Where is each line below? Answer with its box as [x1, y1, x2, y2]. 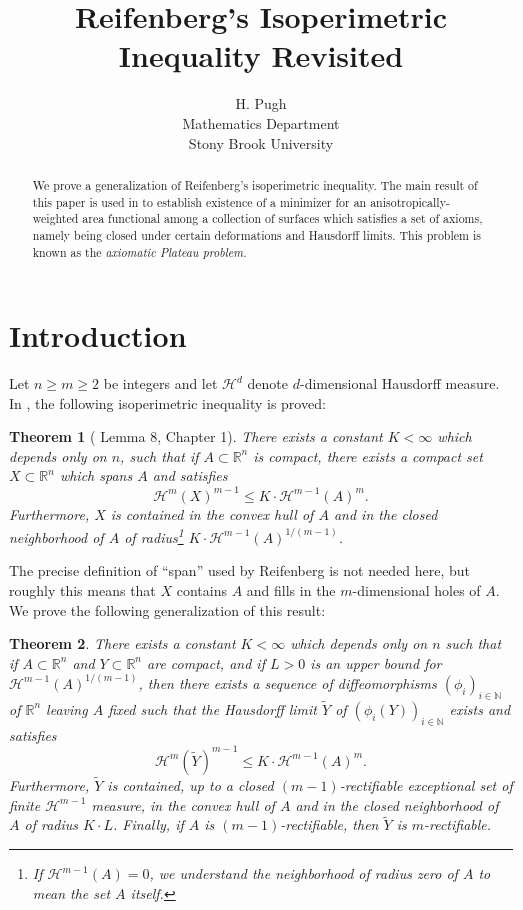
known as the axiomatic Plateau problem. [32, 243, 247, 260]
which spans [59, 465, 133, 486]
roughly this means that [9, 580, 156, 601]
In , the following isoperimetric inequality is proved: [9, 392, 326, 413]
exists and [449, 698, 511, 719]
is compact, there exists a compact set [253, 445, 483, 466]
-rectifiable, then [280, 814, 379, 835]
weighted [32, 210, 79, 227]
